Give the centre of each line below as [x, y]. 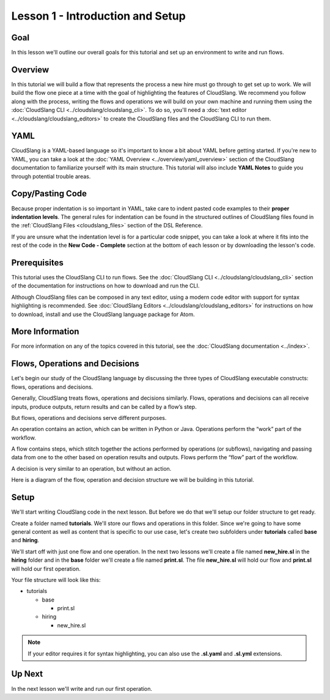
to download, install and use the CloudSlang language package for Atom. [103, 314]
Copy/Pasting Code [49, 193]
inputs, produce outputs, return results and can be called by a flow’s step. [104, 407]
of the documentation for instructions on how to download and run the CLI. [105, 286]
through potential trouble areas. [51, 176]
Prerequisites [37, 263]
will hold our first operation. [46, 569]
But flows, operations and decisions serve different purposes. [89, 418]
